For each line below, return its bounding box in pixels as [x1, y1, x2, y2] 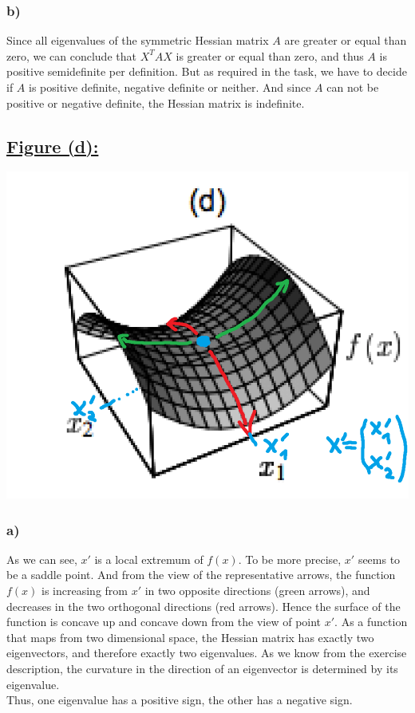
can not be [326, 79, 379, 95]
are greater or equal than [284, 32, 407, 49]
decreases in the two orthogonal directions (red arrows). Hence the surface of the [6, 597, 401, 614]
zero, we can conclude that [6, 47, 136, 64]
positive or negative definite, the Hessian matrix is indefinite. [6, 94, 305, 111]
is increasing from [41, 581, 128, 598]
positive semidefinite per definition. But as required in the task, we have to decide [6, 63, 407, 80]
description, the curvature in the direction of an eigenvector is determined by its [6, 660, 398, 676]
